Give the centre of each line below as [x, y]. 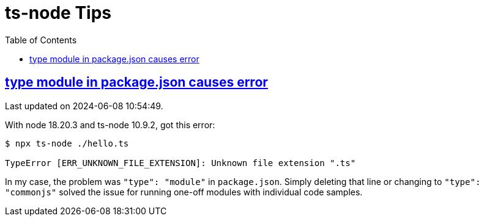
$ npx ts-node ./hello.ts [67, 143]
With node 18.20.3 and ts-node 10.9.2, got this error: [110, 125]
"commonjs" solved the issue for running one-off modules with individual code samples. [184, 192]
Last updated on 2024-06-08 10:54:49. [84, 106]
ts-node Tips [58, 13]
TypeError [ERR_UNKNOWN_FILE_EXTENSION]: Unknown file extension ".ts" [181, 163]
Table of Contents [41, 40]
